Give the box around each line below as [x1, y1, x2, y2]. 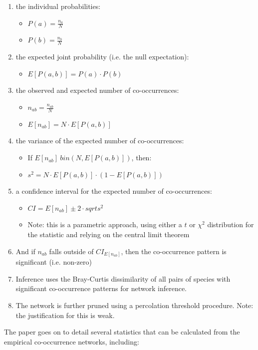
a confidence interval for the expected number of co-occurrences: [15, 186, 212, 196]
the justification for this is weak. [15, 310, 115, 320]
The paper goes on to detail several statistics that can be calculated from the [4, 327, 240, 337]
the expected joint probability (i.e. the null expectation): [15, 51, 189, 62]
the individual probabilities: [15, 1, 101, 11]
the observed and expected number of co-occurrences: [15, 85, 179, 95]
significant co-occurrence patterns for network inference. [15, 283, 187, 294]
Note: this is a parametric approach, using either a [27, 219, 182, 230]
